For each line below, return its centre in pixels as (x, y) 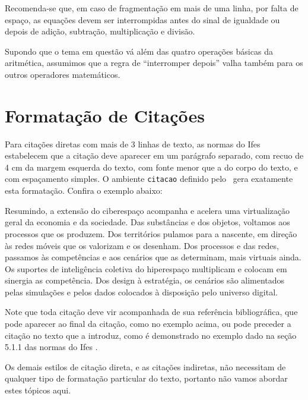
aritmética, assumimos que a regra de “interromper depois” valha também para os (154, 63)
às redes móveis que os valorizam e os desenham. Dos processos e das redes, (142, 245)
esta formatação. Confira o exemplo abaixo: (84, 190)
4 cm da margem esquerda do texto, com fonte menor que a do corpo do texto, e (151, 167)
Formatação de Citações (105, 115)
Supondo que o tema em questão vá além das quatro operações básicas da (139, 51)
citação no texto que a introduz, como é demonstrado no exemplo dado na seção (151, 335)
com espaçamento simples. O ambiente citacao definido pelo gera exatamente (149, 179)
